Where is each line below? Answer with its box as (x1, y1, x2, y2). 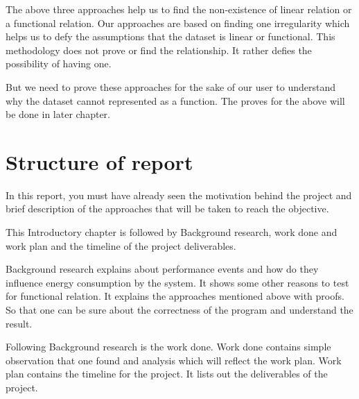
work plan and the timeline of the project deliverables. (6, 238, 236, 253)
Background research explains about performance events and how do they (6, 262, 319, 276)
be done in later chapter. (6, 107, 110, 121)
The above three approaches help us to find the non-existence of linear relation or (6, 2, 352, 16)
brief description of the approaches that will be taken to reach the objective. (6, 201, 329, 216)
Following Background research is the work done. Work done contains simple (6, 339, 331, 354)
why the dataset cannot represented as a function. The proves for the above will (6, 93, 345, 108)
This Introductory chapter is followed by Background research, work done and (6, 225, 338, 239)
